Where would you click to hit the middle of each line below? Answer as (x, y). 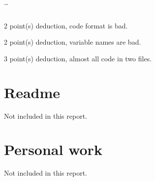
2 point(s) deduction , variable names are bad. (73, 42)
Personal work (53, 149)
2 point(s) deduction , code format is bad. (66, 25)
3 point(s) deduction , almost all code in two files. (78, 58)
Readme (32, 92)
